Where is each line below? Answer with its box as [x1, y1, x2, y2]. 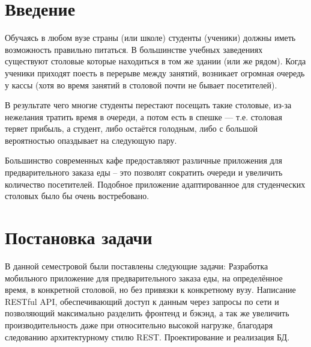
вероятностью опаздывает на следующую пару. [5, 134, 177, 146]
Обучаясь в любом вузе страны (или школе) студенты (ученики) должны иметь [5, 31, 296, 44]
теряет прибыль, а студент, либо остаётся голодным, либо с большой [5, 122, 258, 135]
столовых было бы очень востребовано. [5, 189, 149, 202]
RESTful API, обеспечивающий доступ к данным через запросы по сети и [5, 295, 279, 307]
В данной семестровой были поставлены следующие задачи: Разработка [5, 259, 268, 272]
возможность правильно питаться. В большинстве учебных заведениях [5, 43, 263, 55]
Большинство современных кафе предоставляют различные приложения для [5, 154, 283, 167]
